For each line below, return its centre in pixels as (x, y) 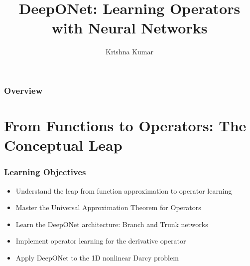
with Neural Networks (129, 28)
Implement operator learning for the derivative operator (101, 241)
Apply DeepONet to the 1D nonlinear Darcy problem (97, 257)
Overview (23, 90)
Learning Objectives (45, 172)
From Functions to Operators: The (125, 126)
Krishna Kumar (129, 52)
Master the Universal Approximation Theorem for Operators (108, 207)
